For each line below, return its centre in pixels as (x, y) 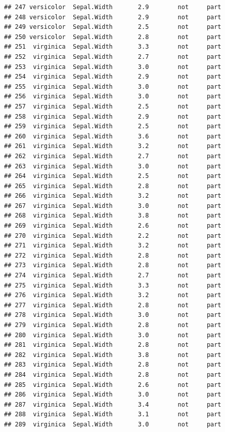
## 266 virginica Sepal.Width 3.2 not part (113, 196)
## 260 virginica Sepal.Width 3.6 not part (113, 136)
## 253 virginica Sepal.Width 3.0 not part (113, 67)
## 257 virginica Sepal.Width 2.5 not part (113, 106)
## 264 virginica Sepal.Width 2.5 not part (113, 176)
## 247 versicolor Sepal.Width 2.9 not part (113, 7)
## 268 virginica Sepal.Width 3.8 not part (113, 216)
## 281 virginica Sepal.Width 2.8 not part (113, 345)
